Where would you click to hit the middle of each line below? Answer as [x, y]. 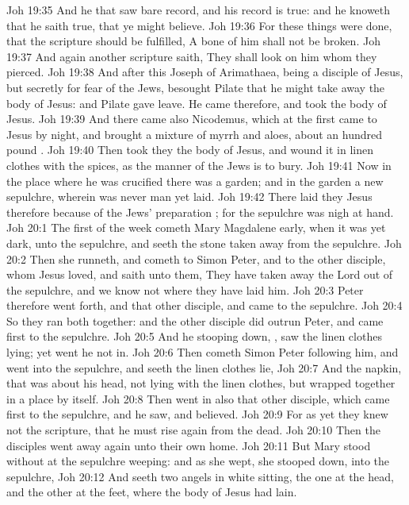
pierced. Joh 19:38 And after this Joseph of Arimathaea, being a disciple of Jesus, [205, 72]
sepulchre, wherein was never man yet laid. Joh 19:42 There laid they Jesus [189, 197]
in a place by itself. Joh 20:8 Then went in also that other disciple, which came [198, 398]
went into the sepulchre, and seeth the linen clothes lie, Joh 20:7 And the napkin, [204, 367]
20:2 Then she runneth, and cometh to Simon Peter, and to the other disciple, [196, 258]
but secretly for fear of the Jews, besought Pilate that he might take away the [196, 87]
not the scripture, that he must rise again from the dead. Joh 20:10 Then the [193, 430]
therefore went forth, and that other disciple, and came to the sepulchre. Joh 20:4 [204, 305]
